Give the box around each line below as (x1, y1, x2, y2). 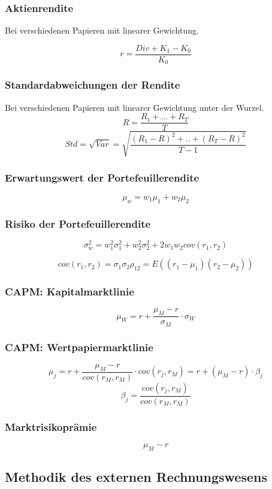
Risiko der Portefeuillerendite (5, 216, 151, 231)
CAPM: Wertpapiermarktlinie (5, 339, 153, 354)
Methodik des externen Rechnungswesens (5, 467, 267, 486)
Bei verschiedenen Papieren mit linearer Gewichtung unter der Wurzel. (5, 101, 264, 113)
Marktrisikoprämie (5, 419, 97, 434)
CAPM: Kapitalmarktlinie (5, 284, 134, 299)
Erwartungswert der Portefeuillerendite (5, 170, 200, 185)
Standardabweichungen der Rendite (5, 77, 180, 92)
